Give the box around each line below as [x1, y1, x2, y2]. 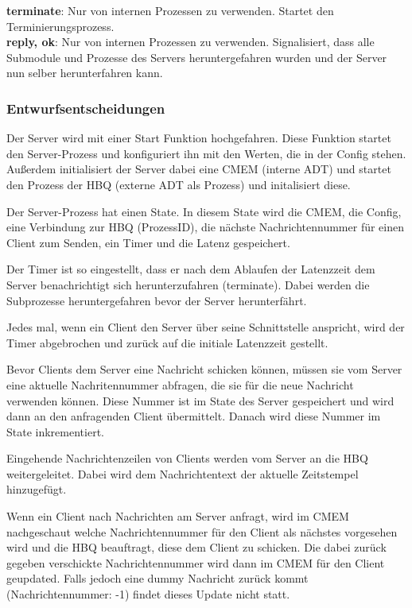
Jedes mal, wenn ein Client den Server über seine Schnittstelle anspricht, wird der [6, 319, 405, 335]
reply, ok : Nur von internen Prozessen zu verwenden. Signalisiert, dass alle [6, 33, 375, 50]
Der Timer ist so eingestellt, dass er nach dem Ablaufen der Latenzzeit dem [6, 261, 375, 277]
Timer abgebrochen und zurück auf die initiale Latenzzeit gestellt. [6, 334, 328, 350]
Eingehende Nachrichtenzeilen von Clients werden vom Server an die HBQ [6, 450, 368, 467]
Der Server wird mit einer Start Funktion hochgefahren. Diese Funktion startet [6, 130, 391, 146]
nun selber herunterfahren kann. [6, 64, 163, 81]
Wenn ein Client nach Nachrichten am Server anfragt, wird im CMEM [6, 508, 349, 525]
